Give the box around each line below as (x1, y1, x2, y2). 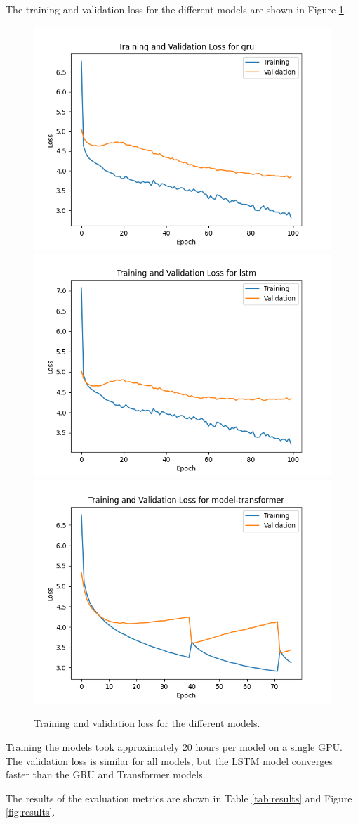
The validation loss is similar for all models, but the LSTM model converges (6, 753, 333, 768)
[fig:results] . (6, 804, 55, 819)
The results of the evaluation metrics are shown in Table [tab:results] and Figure (6, 790, 352, 805)
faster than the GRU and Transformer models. (6, 767, 206, 782)
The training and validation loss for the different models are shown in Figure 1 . (6, 2, 347, 16)
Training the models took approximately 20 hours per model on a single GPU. (6, 739, 343, 754)
